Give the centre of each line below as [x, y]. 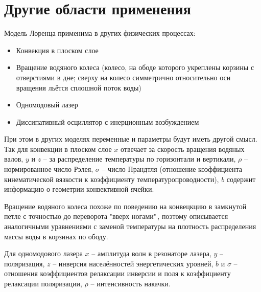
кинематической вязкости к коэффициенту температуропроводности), [112, 179]
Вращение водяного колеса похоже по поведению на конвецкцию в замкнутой [125, 206]
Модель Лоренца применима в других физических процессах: [100, 33]
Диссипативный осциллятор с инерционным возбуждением [108, 121]
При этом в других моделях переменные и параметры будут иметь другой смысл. [131, 139]
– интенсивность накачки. [130, 283]
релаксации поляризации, [43, 283]
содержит [241, 179]
